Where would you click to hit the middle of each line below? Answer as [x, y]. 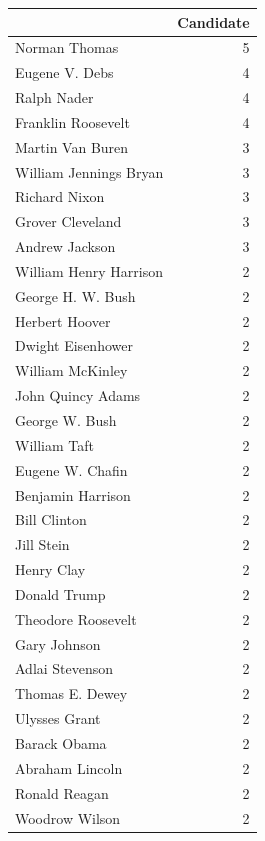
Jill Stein [42, 544]
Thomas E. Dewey [71, 693]
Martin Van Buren [72, 146]
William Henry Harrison [89, 270]
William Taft [54, 444]
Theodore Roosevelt [76, 618]
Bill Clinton [51, 519]
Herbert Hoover [63, 320]
